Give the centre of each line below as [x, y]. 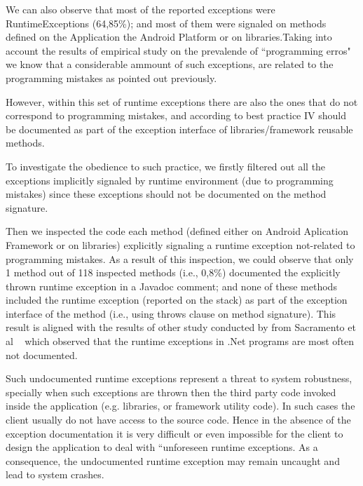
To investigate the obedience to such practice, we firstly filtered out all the [166, 166]
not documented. [42, 355]
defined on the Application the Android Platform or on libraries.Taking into [169, 37]
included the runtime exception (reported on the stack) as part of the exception [177, 300]
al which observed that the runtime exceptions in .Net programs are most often [180, 341]
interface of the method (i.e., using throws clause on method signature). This [171, 313]
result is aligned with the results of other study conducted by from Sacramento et [181, 327]
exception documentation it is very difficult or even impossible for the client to [174, 433]
